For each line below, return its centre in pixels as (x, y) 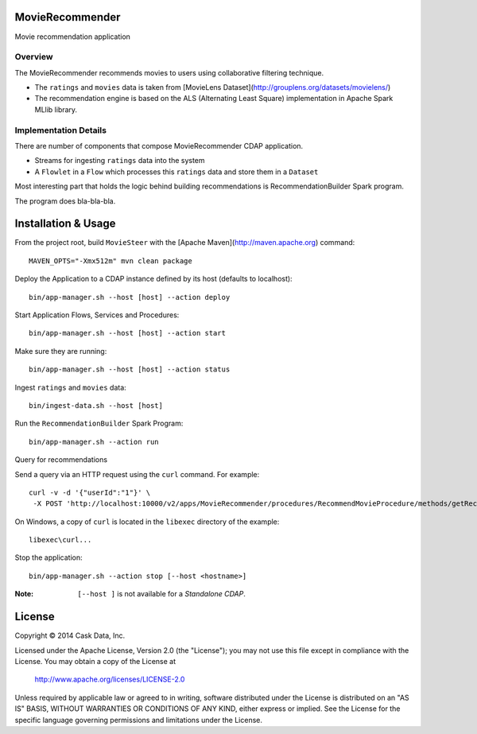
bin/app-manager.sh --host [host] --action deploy (130, 297)
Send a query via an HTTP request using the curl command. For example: (137, 474)
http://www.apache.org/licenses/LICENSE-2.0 (110, 679)
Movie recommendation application (73, 37)
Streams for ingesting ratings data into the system (120, 161)
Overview (34, 57)
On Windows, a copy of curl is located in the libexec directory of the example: (147, 522)
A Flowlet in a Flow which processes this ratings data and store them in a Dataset (176, 172)
